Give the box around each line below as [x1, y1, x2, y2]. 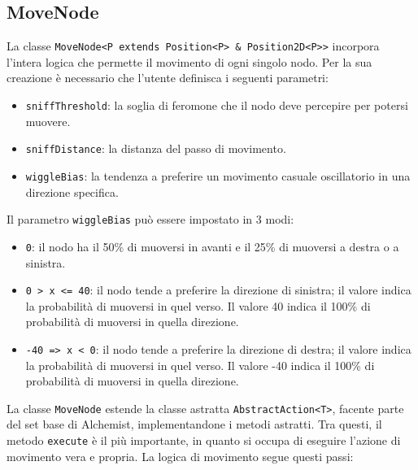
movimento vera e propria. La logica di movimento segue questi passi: [7, 447, 354, 464]
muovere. [25, 112, 71, 129]
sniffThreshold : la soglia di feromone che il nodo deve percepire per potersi [25, 97, 408, 114]
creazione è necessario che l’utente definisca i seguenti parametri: [7, 69, 329, 86]
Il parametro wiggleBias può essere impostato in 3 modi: [7, 211, 294, 228]
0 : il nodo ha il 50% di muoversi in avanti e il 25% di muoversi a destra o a [25, 237, 399, 255]
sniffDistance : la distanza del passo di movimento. [25, 140, 286, 157]
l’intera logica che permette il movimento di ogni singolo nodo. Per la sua [7, 53, 372, 70]
